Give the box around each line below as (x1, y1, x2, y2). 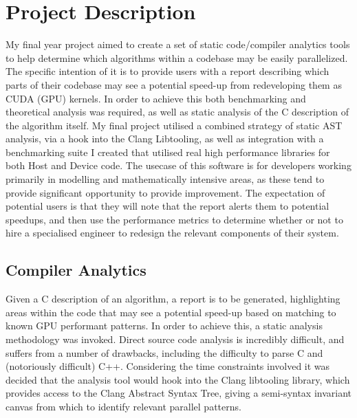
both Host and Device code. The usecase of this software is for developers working (6, 158, 351, 173)
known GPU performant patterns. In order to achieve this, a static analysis (6, 318, 323, 333)
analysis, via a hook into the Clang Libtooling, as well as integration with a (6, 131, 324, 146)
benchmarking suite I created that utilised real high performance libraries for (6, 144, 330, 159)
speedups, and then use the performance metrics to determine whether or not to (6, 212, 343, 226)
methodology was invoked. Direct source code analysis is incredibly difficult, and (6, 332, 345, 346)
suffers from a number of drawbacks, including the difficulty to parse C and (6, 345, 323, 360)
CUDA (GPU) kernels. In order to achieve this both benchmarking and (6, 91, 306, 105)
